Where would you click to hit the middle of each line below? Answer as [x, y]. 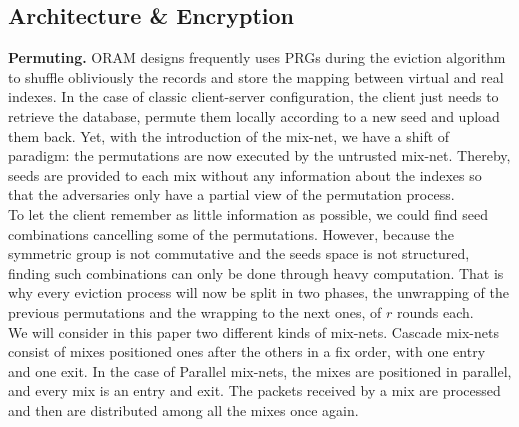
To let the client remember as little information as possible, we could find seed [248, 213]
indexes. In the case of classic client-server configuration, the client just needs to [253, 96]
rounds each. [435, 311]
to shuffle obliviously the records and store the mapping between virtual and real [256, 76]
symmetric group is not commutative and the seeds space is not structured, [239, 253]
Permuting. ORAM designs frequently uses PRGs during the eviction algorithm [257, 57]
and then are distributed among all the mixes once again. [183, 409]
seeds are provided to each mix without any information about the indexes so [245, 174]
